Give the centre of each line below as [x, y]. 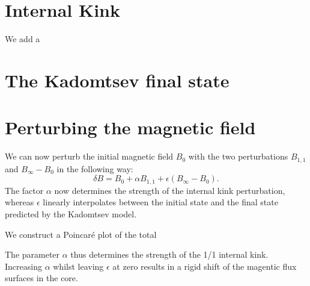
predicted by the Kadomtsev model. [71, 213]
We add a [23, 39]
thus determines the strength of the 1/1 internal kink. [169, 254]
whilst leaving [78, 266]
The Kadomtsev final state [117, 80]
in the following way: [95, 168]
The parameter [32, 254]
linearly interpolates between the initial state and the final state [160, 202]
